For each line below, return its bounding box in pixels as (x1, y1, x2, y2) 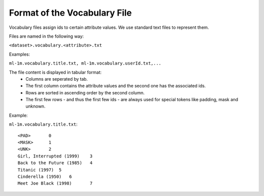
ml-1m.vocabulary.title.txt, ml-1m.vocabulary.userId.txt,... (9, 61, 161, 66)
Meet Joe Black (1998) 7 (18, 181, 93, 186)
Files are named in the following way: (9, 33, 84, 39)
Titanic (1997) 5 (18, 167, 62, 173)
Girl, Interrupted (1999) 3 (18, 153, 93, 159)
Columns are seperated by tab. (25, 76, 88, 82)
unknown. (25, 103, 46, 109)
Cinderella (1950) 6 (18, 174, 72, 179)
